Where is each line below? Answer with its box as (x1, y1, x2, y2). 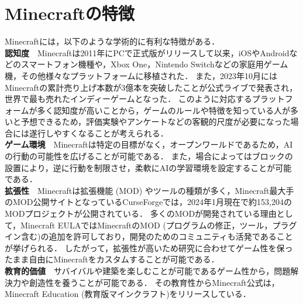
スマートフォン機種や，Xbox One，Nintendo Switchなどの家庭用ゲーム (20, 58, 288, 70)
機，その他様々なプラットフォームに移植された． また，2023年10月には (5, 69, 277, 81)
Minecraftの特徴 (5, 1, 135, 25)
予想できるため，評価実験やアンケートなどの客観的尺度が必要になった (20, 115, 291, 128)
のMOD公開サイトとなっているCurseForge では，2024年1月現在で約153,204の (5, 196, 292, 208)
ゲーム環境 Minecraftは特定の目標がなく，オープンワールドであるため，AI (5, 138, 293, 151)
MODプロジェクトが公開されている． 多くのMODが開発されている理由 (5, 207, 277, 220)
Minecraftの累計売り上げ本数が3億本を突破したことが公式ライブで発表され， (5, 81, 298, 93)
